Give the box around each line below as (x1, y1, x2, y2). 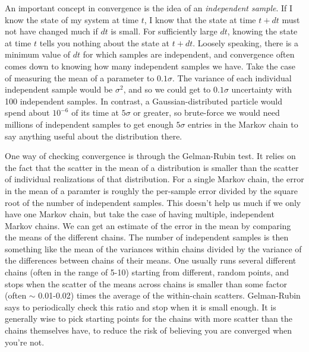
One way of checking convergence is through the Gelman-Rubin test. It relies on (5, 150, 296, 162)
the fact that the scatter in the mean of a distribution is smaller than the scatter (5, 161, 299, 173)
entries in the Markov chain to (188, 118, 298, 130)
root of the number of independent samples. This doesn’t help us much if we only (5, 196, 301, 208)
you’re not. (5, 335, 45, 348)
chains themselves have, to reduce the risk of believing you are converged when (5, 324, 292, 337)
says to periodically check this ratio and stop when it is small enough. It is (5, 300, 276, 313)
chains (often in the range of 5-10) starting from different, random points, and (5, 266, 289, 278)
